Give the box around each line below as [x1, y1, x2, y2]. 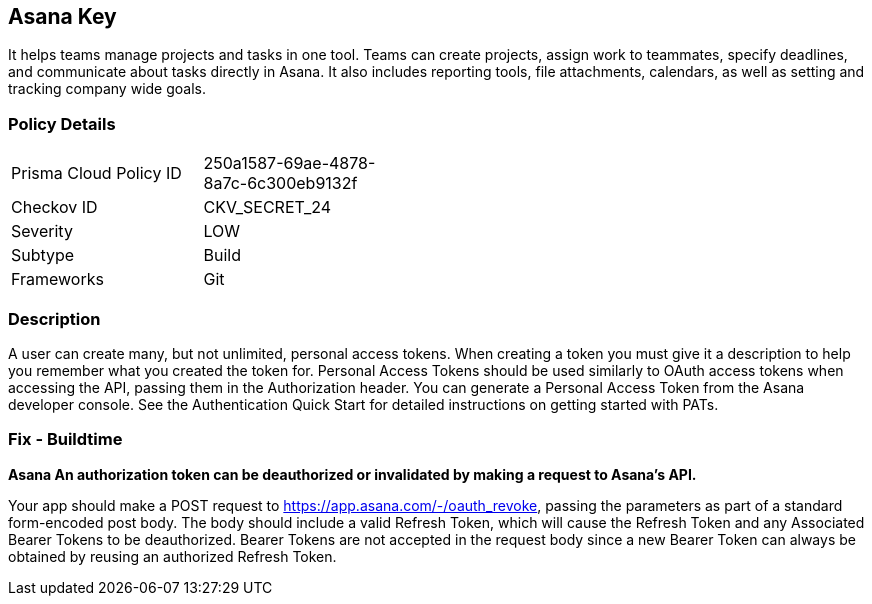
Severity [11, 221, 73, 242]
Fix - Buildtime [8, 429, 123, 450]
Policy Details [8, 113, 116, 134]
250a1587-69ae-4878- [203, 153, 376, 174]
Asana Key [8, 4, 117, 29]
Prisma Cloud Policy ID [11, 163, 182, 184]
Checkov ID [11, 197, 98, 218]
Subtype [11, 245, 75, 266]
